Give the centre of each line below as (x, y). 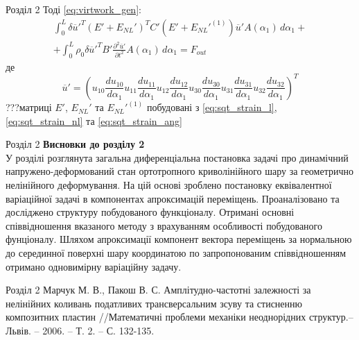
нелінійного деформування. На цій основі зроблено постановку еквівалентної (169, 185)
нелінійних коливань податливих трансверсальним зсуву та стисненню (154, 303)
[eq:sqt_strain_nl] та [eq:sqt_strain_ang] (94, 120)
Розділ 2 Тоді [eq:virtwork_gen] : (73, 9)
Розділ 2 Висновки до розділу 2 (75, 144)
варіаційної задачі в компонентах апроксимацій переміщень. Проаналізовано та (173, 198)
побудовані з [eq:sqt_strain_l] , (212, 107)
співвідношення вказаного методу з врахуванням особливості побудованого (164, 225)
